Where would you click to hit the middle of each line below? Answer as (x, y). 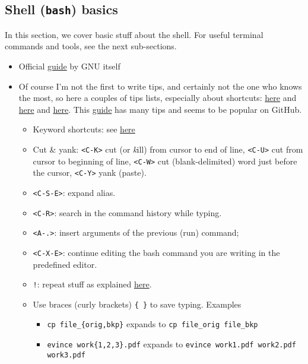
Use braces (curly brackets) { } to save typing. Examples (137, 304)
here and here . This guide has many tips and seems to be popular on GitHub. (160, 109)
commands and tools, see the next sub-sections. (91, 46)
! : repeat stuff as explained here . (92, 284)
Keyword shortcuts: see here (84, 129)
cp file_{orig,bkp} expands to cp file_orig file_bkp (153, 324)
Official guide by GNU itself (69, 66)
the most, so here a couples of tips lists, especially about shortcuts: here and (158, 98)
